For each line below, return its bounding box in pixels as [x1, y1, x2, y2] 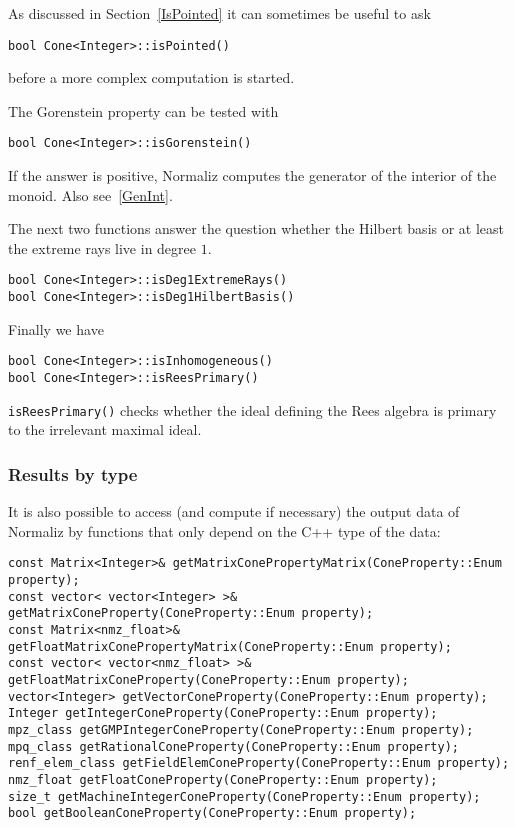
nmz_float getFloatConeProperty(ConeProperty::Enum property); [8, 772, 438, 787]
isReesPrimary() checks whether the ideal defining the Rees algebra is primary [8, 399, 497, 420]
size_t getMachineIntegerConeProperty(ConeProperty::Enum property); [8, 789, 481, 804]
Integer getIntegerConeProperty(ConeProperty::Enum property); [8, 706, 438, 721]
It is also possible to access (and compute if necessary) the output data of [8, 501, 460, 522]
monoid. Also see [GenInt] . [8, 184, 173, 205]
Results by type [8, 461, 138, 486]
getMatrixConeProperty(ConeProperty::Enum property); [8, 606, 374, 621]
